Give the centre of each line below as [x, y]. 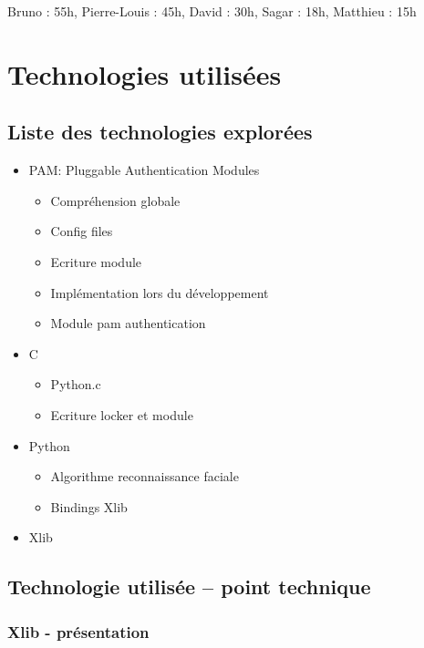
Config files [82, 231]
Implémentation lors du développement [160, 292]
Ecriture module [96, 261]
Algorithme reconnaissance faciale [145, 476]
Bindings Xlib [89, 506]
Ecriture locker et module [122, 414]
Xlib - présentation [78, 631]
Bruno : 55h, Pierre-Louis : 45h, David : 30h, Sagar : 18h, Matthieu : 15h [212, 11]
